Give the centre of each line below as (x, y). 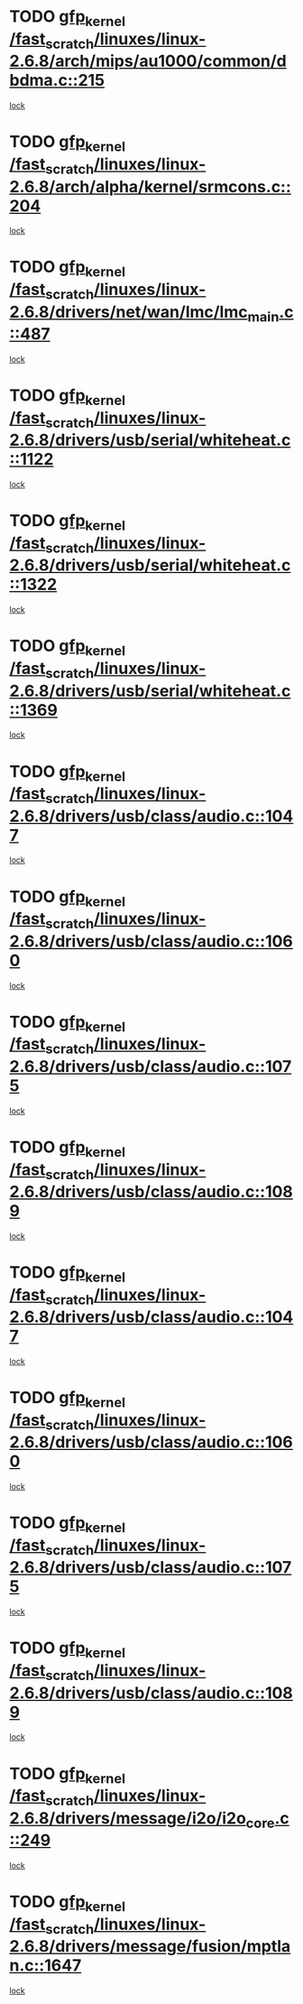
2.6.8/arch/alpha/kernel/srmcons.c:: (150, 186)
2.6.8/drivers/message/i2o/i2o (128, 1818)
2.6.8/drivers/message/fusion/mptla (150, 1947)
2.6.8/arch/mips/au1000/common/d (148, 61)
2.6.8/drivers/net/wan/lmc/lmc (129, 312)
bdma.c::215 (57, 81)
